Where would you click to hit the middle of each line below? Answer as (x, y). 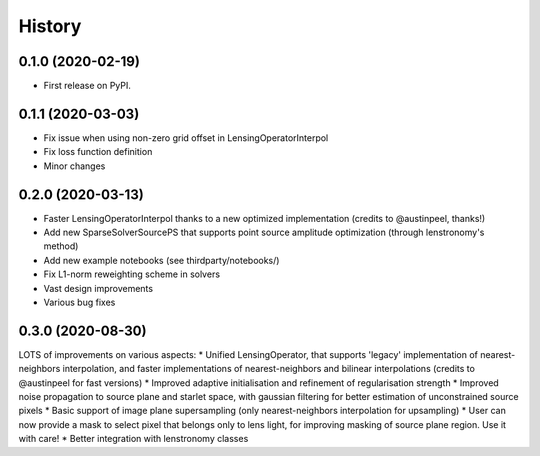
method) (61, 246)
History (50, 26)
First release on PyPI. (87, 86)
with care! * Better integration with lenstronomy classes (133, 439)
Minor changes (74, 166)
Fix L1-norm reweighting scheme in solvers (131, 274)
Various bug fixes (79, 302)
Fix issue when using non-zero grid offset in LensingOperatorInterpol (186, 137)
